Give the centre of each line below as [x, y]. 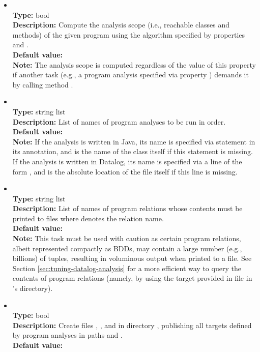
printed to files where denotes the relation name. [88, 218]
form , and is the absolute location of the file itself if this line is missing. [125, 171]
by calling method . [43, 84]
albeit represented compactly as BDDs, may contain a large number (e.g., [127, 248]
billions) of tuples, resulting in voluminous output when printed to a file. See [132, 258]
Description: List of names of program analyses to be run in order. [119, 121]
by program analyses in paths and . [67, 335]
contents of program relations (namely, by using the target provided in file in [132, 278]
